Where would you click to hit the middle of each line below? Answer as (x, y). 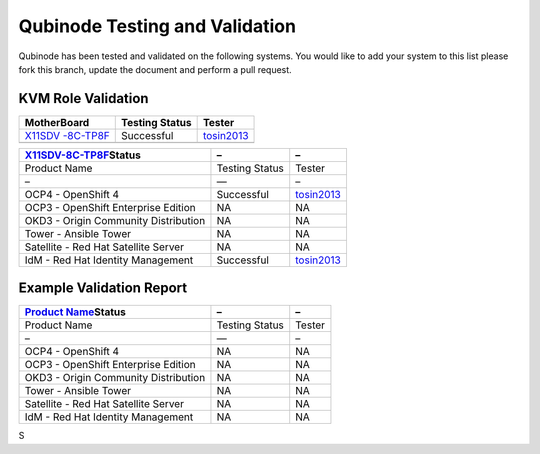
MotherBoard (57, 122)
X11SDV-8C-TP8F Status (83, 155)
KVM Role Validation (83, 98)
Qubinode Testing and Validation (157, 26)
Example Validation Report (103, 288)
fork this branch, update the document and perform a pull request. (155, 69)
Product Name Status (75, 312)
